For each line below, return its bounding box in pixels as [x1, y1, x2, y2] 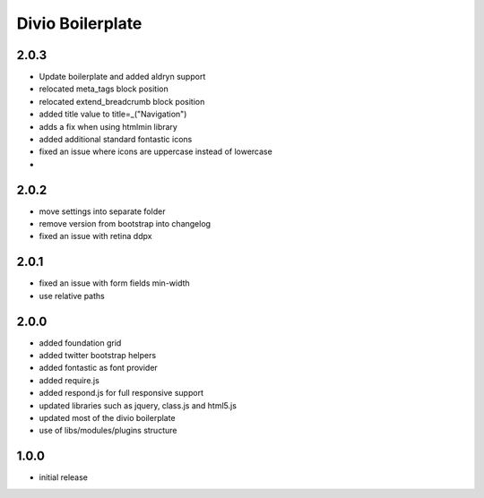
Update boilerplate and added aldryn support [39, 72, 206, 82]
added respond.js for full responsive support [39, 388, 203, 399]
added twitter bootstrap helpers [39, 350, 157, 361]
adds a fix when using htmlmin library [39, 121, 178, 132]
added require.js [39, 374, 100, 385]
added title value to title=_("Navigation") [39, 108, 187, 120]
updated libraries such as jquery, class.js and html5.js [39, 399, 238, 411]
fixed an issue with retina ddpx [39, 231, 152, 242]
